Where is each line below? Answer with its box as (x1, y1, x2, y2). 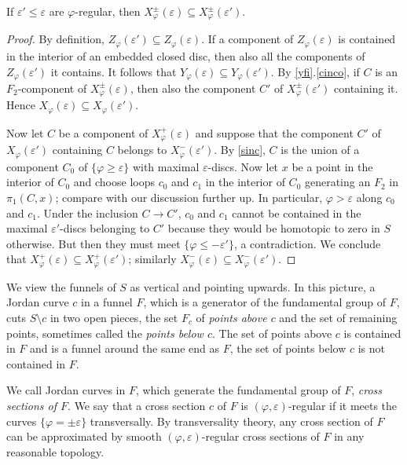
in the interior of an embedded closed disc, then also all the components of (6, 47, 365, 64)
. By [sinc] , (214, 141, 266, 158)
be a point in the (291, 158, 373, 174)
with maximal (132, 158, 200, 174)
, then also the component (130, 79, 256, 96)
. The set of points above (211, 324, 332, 341)
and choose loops (73, 174, 155, 190)
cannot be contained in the (232, 204, 361, 221)
